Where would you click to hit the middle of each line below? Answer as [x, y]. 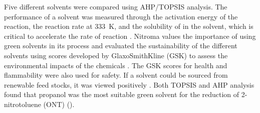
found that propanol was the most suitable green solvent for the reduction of [122, 94]
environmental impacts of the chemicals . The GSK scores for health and [116, 65]
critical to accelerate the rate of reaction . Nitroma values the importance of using [130, 36]
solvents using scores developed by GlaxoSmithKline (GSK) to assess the [116, 55]
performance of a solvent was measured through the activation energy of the [121, 16]
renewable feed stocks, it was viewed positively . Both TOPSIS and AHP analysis [129, 84]
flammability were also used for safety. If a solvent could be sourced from [116, 75]
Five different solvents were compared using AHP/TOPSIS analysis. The [116, 6]
